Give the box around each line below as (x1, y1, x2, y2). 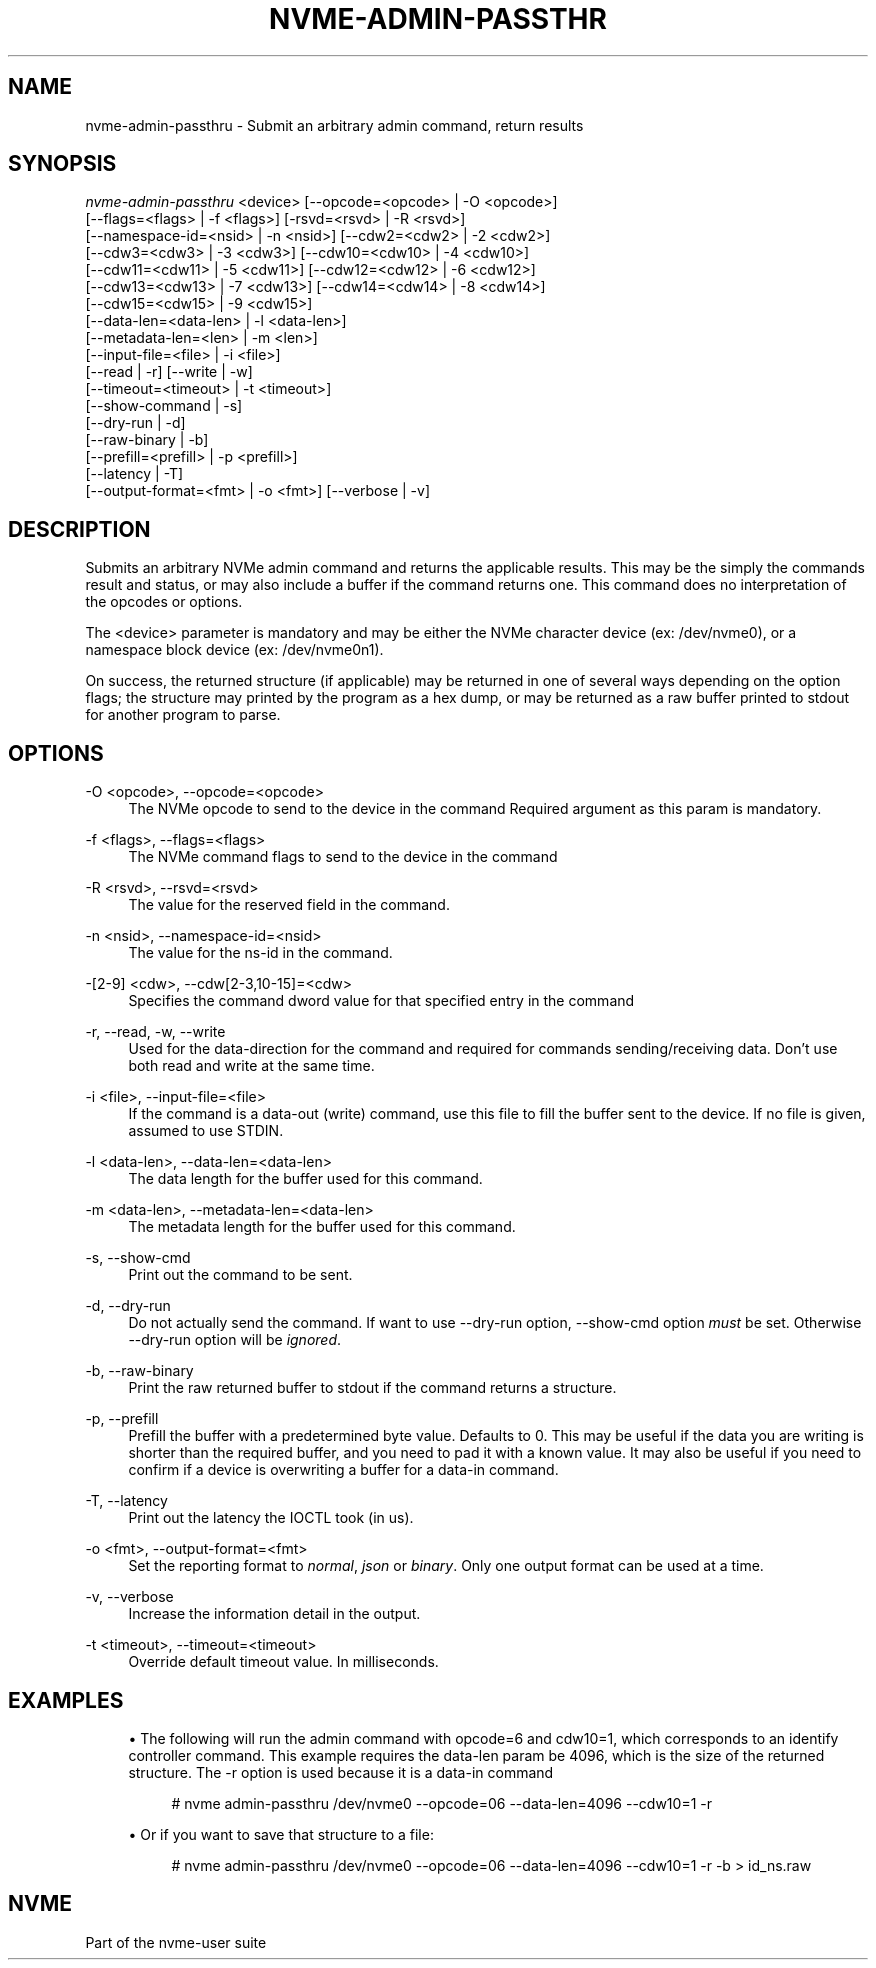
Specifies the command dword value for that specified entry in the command (128, 992, 635, 1010)
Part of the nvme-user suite (85, 1933, 267, 1951)
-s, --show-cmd (85, 1249, 191, 1267)
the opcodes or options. (85, 593, 243, 611)
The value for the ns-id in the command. (128, 944, 393, 962)
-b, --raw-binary (85, 1362, 194, 1380)
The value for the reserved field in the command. (128, 896, 450, 914)
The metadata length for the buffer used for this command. (128, 1218, 516, 1236)
